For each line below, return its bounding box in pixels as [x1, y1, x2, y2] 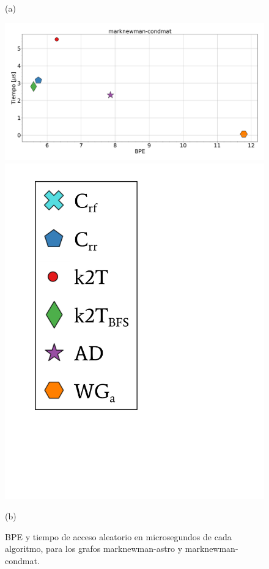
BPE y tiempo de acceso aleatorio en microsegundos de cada [5, 530, 232, 543]
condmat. [5, 554, 40, 567]
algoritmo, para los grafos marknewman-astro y [5, 542, 183, 555]
